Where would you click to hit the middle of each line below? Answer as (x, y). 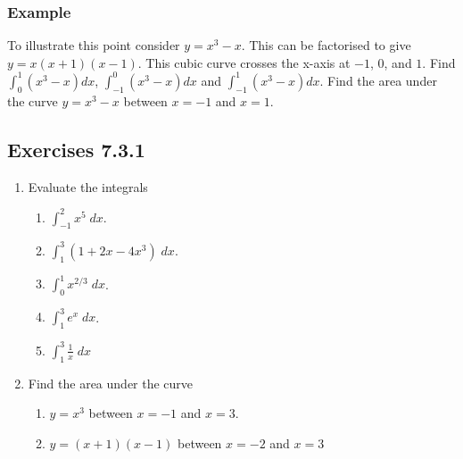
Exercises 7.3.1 (76, 149)
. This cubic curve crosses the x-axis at (244, 62)
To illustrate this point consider (94, 45)
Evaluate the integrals (88, 186)
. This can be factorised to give (326, 45)
